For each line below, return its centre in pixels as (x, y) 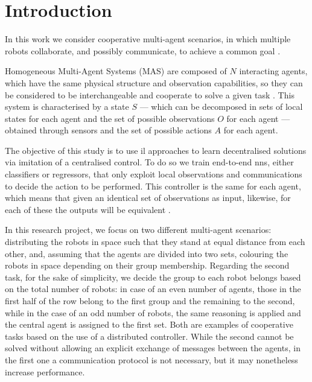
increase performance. (45, 371)
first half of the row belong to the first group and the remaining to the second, (150, 301)
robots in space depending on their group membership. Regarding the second (147, 265)
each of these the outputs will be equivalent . (88, 209)
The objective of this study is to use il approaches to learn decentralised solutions (156, 150)
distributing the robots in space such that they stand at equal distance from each (155, 242)
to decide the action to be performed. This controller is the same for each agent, (153, 186)
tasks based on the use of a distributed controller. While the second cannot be (149, 336)
